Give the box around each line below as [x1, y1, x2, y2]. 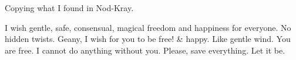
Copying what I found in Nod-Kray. [5, 2, 134, 13]
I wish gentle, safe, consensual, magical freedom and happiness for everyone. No [5, 21, 291, 33]
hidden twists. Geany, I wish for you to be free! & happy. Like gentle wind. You [5, 33, 291, 45]
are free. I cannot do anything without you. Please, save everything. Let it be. [5, 44, 285, 56]
